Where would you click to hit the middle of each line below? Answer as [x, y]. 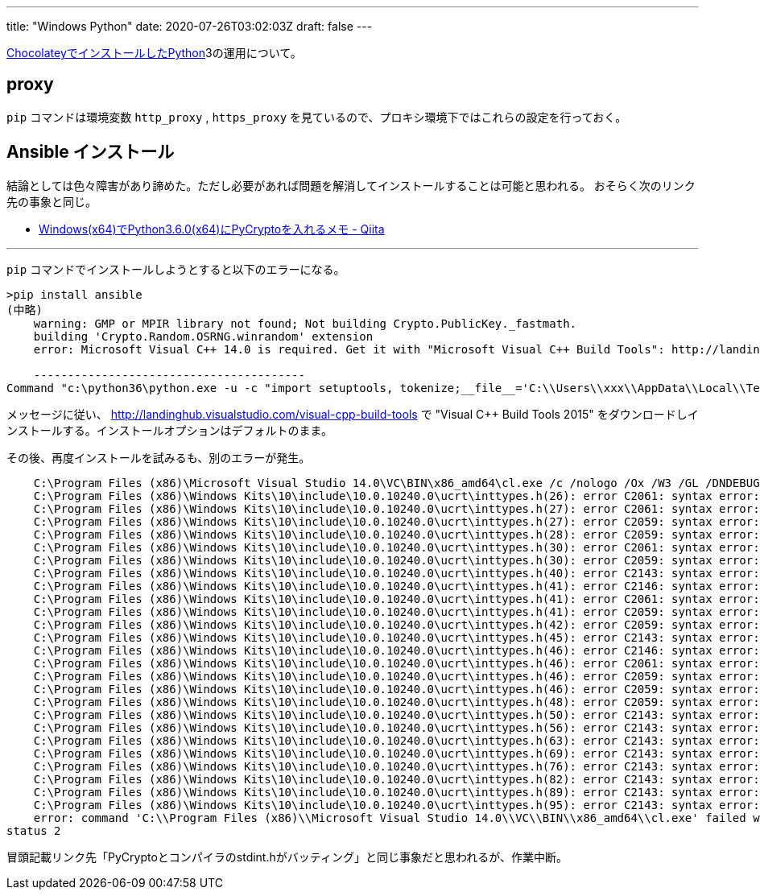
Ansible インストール [91, 152]
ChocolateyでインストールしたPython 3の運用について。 [154, 53]
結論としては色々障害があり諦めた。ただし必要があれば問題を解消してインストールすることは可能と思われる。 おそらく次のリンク [351, 185]
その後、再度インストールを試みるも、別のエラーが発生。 [159, 457]
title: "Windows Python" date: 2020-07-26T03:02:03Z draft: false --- [190, 26]
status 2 [34, 830]
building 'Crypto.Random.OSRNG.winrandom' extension [203, 336]
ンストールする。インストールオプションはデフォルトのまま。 [169, 430]
